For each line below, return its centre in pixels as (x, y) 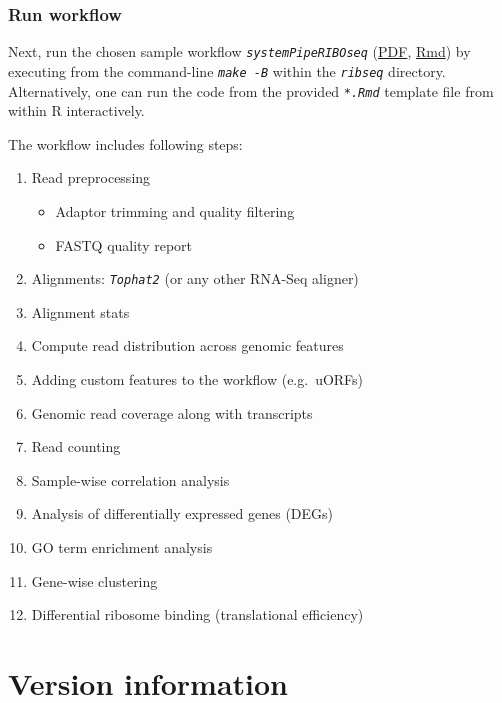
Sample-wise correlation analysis (130, 479)
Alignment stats (80, 311)
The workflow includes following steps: (125, 143)
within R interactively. (76, 110)
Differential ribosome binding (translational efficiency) (197, 614)
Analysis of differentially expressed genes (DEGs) (182, 513)
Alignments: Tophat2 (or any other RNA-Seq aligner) (195, 278)
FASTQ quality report (124, 244)
